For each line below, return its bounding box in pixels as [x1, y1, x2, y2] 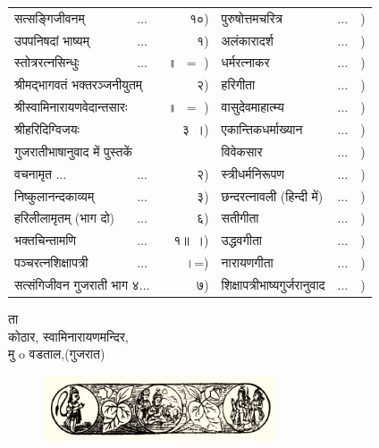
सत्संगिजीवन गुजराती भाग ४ [14, 275, 139, 293]
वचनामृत [14, 164, 52, 182]
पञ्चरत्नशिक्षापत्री [14, 253, 88, 272]
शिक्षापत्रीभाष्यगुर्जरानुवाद [221, 275, 325, 293]
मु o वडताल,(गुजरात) [8, 344, 105, 363]
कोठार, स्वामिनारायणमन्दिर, [8, 326, 129, 345]
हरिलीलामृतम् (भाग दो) [14, 208, 115, 227]
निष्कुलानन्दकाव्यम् [14, 186, 95, 205]
